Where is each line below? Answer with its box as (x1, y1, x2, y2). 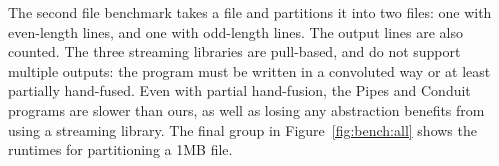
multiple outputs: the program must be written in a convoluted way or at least (8, 60, 491, 81)
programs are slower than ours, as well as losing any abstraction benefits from (8, 99, 485, 120)
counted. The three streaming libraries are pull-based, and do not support (8, 41, 461, 62)
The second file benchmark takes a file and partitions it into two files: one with (8, 2, 492, 22)
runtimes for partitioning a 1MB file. (8, 139, 233, 160)
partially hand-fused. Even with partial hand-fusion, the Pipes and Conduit (8, 80, 471, 101)
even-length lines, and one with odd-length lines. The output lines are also (8, 21, 463, 42)
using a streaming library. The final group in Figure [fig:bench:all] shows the (8, 119, 477, 140)
